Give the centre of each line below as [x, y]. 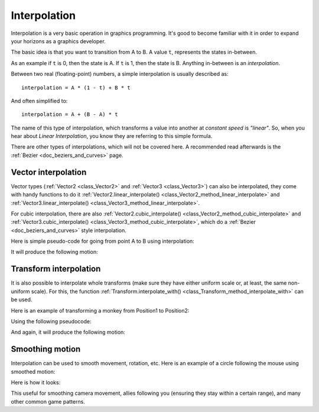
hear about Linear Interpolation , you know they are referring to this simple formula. [112, 136]
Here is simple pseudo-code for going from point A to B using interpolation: [102, 241]
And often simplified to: [39, 101]
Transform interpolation [56, 269]
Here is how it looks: [36, 382]
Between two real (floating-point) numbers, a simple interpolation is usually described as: [120, 74]
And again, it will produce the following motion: [68, 332]
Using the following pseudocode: [51, 321]
